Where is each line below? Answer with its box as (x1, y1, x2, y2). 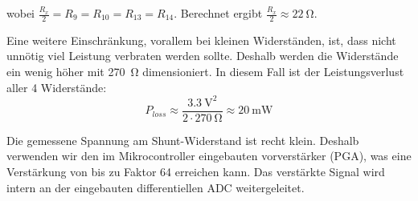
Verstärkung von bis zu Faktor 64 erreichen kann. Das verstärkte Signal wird (6, 163, 385, 179)
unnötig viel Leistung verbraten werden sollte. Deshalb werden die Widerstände (6, 47, 399, 64)
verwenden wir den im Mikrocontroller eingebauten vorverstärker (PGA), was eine (6, 147, 412, 164)
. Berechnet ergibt (174, 5, 263, 21)
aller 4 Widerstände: (6, 78, 107, 95)
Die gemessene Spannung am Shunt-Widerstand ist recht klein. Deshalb (6, 131, 359, 148)
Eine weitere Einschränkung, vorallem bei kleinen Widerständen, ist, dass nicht (6, 31, 396, 48)
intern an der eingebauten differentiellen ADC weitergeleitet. (6, 179, 305, 195)
